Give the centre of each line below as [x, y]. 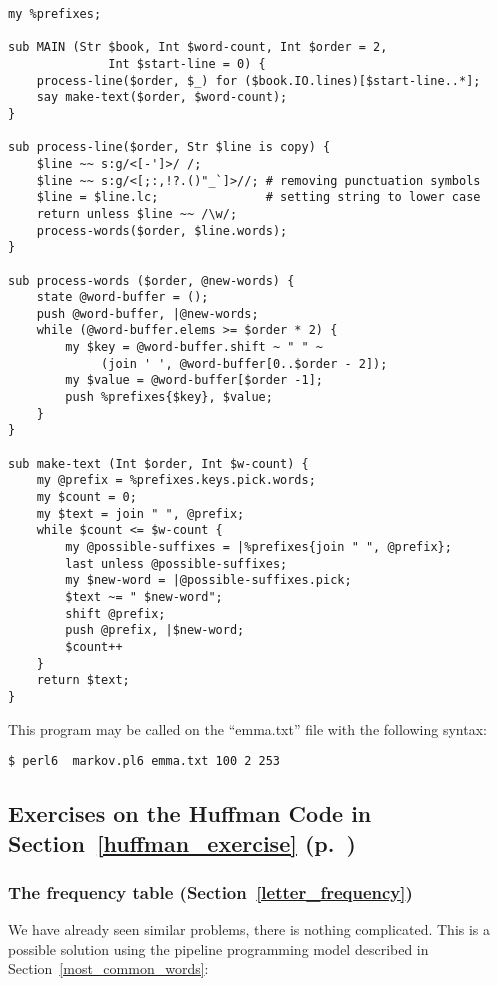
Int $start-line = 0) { [187, 63]
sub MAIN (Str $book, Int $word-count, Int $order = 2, [198, 47]
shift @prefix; [115, 613]
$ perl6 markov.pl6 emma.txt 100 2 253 [144, 761]
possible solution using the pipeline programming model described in [218, 948]
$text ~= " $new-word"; [144, 596]
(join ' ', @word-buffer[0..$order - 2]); [244, 363]
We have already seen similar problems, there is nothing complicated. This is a [249, 929]
